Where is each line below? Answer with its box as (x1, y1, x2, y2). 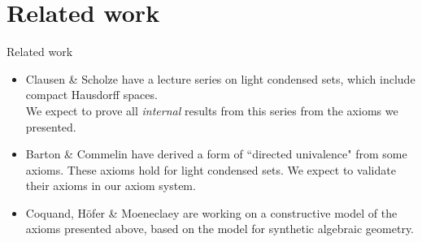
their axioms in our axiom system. (25, 177, 196, 194)
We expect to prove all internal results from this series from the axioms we (25, 102, 398, 119)
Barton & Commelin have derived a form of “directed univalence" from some (25, 145, 407, 162)
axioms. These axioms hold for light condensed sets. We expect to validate (25, 161, 396, 178)
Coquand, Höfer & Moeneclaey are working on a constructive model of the (25, 204, 398, 221)
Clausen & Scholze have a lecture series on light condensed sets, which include (25, 70, 415, 87)
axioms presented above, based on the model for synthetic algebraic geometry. (25, 220, 415, 237)
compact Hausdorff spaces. (25, 86, 158, 103)
